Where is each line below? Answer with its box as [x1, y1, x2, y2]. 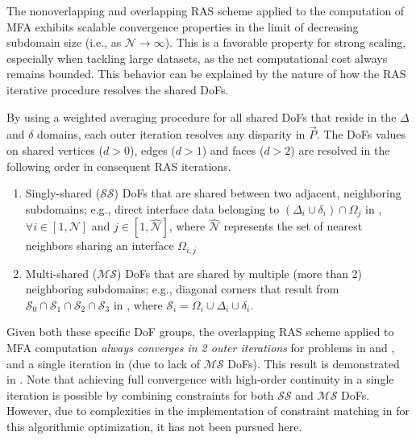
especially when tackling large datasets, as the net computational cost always [6, 49, 388, 66]
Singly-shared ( [25, 185, 101, 201]
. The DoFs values [316, 126, 406, 143]
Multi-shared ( [25, 264, 98, 281]
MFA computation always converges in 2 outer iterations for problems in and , [6, 339, 395, 356]
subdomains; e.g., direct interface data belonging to [25, 200, 280, 217]
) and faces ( [202, 141, 264, 158]
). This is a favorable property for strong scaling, [164, 34, 406, 51]
